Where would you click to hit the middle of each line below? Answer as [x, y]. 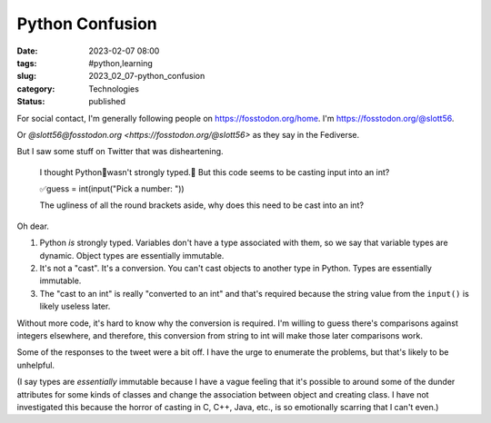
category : [36, 89]
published [107, 102]
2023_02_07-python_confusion [147, 76]
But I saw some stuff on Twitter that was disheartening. [120, 152]
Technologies [114, 89]
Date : [27, 51]
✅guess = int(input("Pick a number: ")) [112, 189]
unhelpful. [35, 365]
